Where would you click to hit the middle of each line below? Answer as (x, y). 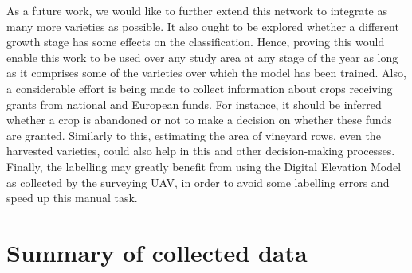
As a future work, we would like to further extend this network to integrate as (197, 10)
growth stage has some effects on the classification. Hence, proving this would (196, 42)
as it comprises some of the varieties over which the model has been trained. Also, (206, 73)
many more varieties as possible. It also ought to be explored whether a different (203, 26)
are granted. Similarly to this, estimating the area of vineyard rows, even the (194, 135)
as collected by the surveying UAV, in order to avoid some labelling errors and (198, 182)
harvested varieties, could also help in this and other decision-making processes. (201, 151)
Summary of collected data (157, 252)
